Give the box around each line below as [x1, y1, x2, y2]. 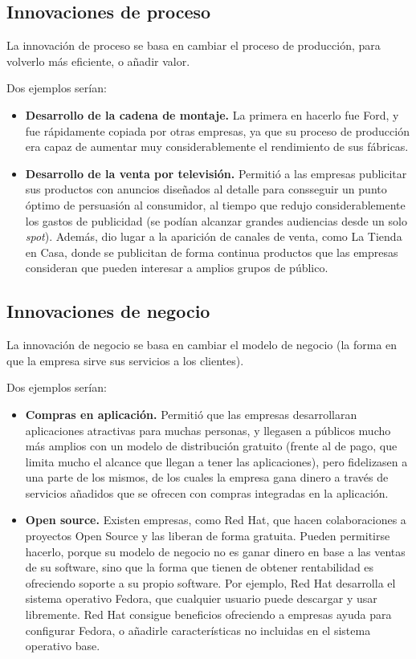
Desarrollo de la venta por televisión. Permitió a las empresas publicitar [25, 165, 407, 181]
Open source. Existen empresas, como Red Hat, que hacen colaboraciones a [25, 511, 406, 528]
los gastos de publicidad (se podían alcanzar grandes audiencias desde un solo [25, 212, 407, 229]
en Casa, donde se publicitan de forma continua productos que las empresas [25, 243, 398, 260]
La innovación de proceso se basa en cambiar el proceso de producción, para [6, 37, 381, 54]
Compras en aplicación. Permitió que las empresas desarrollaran [25, 405, 357, 422]
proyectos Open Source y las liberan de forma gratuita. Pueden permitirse [25, 527, 390, 544]
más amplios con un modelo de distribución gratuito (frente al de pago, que [25, 437, 398, 454]
